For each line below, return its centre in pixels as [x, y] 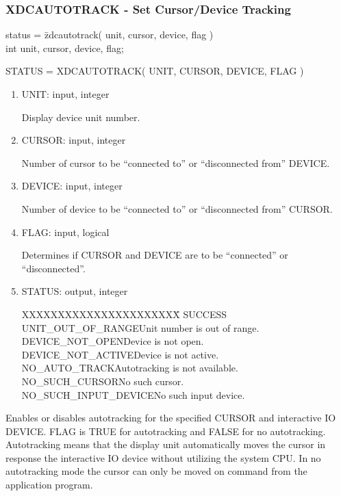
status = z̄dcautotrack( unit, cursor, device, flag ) [110, 35]
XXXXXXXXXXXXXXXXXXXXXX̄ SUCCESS [124, 314]
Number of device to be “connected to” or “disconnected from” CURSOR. [177, 208]
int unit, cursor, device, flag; [65, 48]
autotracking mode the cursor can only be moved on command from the [156, 471]
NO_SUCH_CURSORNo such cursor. [103, 381]
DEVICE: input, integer [72, 186]
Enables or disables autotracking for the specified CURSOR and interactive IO [171, 418]
